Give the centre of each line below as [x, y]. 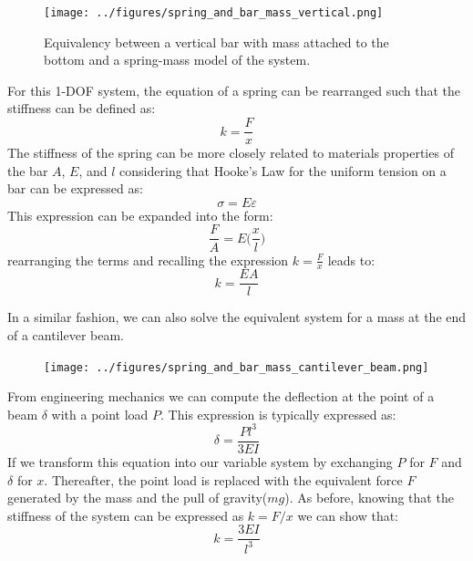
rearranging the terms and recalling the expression [148, 260]
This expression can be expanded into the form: [140, 215]
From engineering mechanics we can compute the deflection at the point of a [221, 396]
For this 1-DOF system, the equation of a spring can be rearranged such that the [234, 90]
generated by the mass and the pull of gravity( [138, 498]
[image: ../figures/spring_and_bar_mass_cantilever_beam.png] [236, 367]
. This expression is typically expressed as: [278, 414]
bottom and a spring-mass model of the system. [177, 60]
